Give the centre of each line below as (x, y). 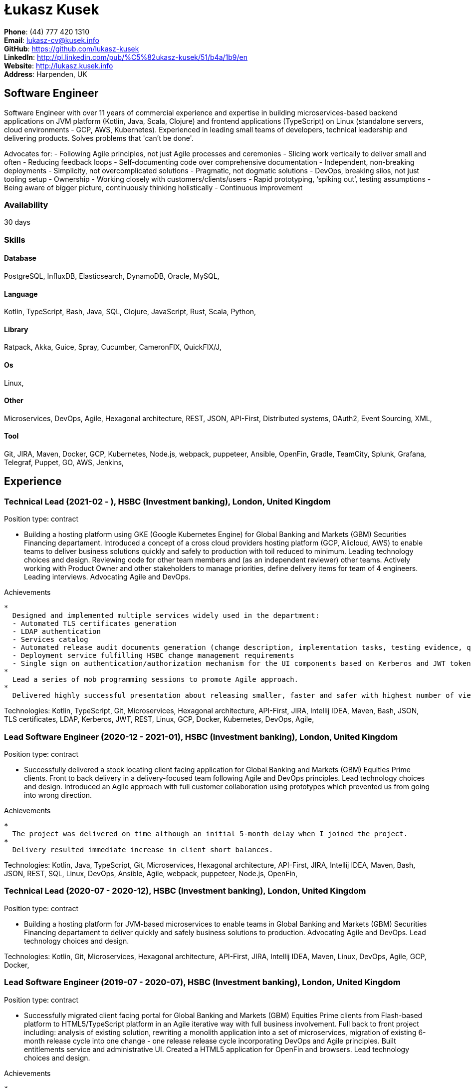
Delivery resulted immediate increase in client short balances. (143, 850)
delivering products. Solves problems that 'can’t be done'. (99, 138)
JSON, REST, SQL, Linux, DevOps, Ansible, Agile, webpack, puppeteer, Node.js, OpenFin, (151, 873)
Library (16, 329)
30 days (17, 222)
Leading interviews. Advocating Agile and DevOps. (107, 577)
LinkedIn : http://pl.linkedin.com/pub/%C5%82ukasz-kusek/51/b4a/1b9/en (126, 57)
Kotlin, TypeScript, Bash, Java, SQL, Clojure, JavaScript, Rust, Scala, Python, (130, 312)
